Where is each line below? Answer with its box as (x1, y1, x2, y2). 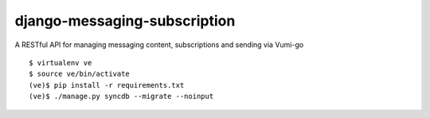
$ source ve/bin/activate (29, 69, 131, 79)
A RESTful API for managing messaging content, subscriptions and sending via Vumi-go (14, 40, 304, 49)
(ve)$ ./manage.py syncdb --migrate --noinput (29, 92, 214, 101)
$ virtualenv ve (29, 58, 92, 67)
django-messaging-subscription (14, 12, 236, 29)
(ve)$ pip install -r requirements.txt (29, 81, 185, 89)
